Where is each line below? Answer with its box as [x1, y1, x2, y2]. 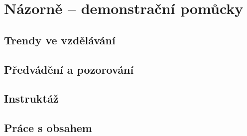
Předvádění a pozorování [4, 61, 134, 77]
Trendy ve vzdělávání [4, 32, 116, 47]
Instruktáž [4, 91, 59, 106]
